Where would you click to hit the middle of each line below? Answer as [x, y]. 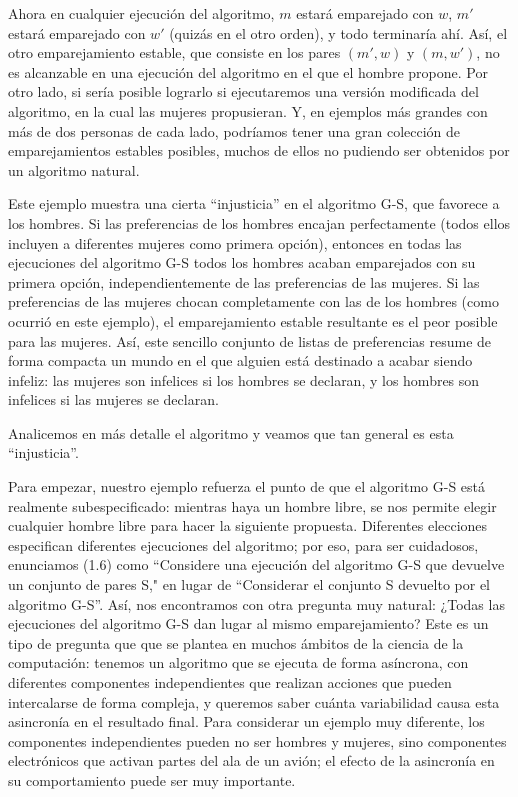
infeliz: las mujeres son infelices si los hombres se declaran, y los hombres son [244, 379]
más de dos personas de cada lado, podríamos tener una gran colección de [234, 130]
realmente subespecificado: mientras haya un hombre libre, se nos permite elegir [252, 505]
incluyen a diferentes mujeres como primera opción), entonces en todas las [235, 242]
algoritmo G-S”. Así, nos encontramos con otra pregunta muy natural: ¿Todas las [256, 603]
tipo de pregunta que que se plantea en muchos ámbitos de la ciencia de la [236, 642]
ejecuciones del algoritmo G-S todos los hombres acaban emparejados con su [242, 262]
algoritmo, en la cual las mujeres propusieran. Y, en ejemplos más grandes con [248, 110]
